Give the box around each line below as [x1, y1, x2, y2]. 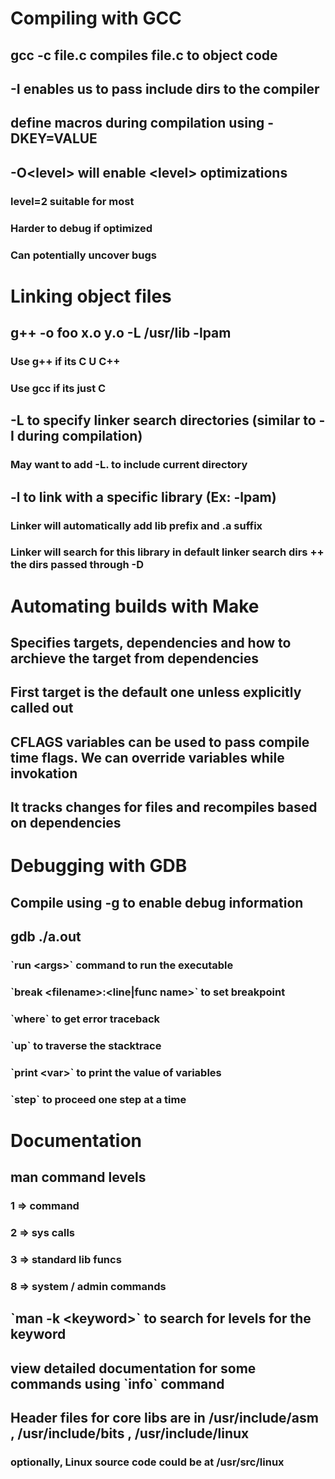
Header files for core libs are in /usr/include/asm [10, 1410, 319, 1427]
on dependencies [10, 815, 122, 832]
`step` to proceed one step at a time [10, 1092, 187, 1106]
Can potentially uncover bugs [10, 248, 157, 262]
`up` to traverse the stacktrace [10, 1038, 162, 1052]
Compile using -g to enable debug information [10, 894, 304, 911]
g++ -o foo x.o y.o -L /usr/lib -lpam [10, 325, 232, 342]
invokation [10, 765, 78, 782]
